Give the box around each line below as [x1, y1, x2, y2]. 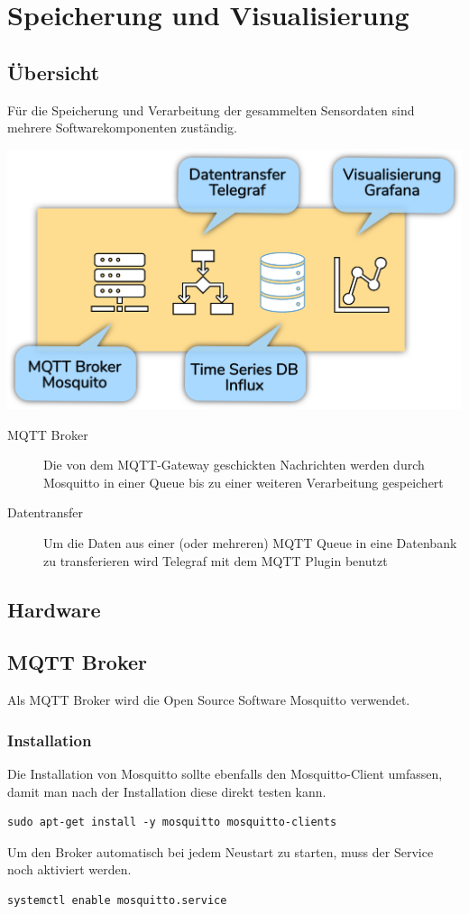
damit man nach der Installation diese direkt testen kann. [7, 781, 326, 800]
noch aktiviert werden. [7, 860, 132, 879]
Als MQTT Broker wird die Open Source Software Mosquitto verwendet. [7, 690, 410, 709]
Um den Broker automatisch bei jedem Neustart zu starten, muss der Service [7, 842, 434, 861]
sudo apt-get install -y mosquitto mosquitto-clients [7, 816, 337, 829]
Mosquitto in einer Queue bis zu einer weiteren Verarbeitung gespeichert [43, 472, 444, 491]
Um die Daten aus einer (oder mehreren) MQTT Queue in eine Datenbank [43, 533, 457, 552]
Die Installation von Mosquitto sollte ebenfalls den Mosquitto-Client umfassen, [7, 763, 443, 782]
